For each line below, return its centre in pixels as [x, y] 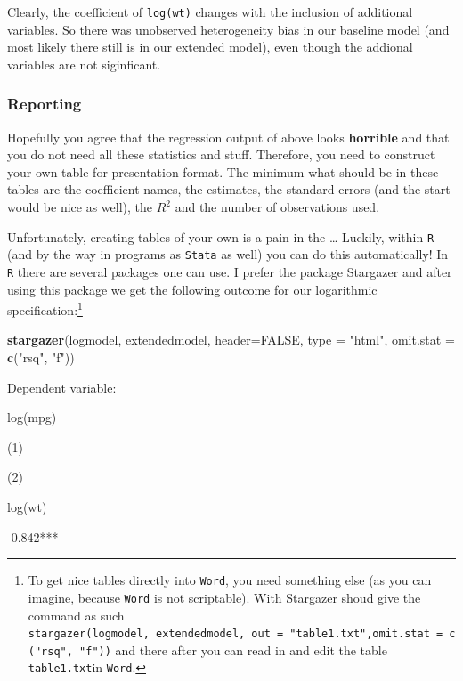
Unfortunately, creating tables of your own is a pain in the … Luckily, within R [221, 236]
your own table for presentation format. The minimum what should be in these [223, 171]
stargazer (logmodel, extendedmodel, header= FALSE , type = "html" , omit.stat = [231, 340]
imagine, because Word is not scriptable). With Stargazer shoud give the [224, 597]
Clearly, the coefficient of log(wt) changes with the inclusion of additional [210, 12]
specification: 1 [45, 308]
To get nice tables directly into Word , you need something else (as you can [230, 580]
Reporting [45, 104]
